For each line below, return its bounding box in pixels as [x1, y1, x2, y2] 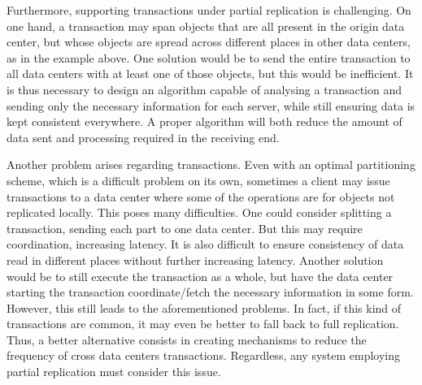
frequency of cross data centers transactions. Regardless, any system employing [7, 347, 401, 364]
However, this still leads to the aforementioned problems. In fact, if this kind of [7, 299, 402, 316]
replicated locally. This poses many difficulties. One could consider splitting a [7, 204, 392, 221]
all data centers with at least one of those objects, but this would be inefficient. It [7, 65, 414, 82]
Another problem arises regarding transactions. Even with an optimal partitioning [7, 156, 415, 173]
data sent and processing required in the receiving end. [7, 128, 280, 145]
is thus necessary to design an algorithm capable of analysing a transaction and [7, 80, 402, 97]
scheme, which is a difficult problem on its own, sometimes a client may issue [7, 171, 390, 188]
